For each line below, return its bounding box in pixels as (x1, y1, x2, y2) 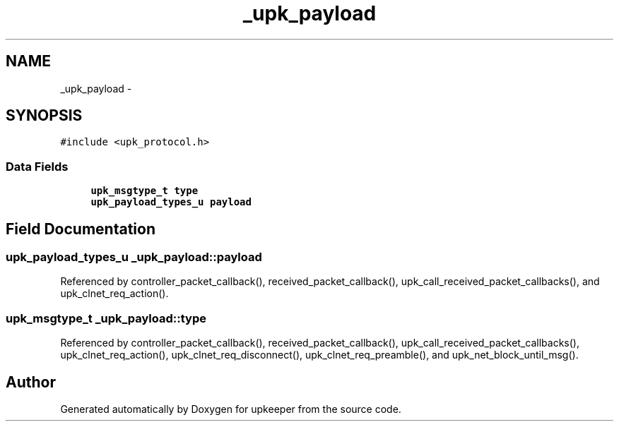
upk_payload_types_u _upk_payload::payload (6, 250, 262, 265)
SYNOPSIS (6, 107, 83, 125)
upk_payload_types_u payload (90, 196, 252, 208)
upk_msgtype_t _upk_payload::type (6, 311, 206, 325)
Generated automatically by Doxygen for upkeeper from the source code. (60, 403, 401, 415)
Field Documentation (6, 219, 155, 238)
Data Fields (6, 159, 69, 174)
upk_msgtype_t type (90, 185, 199, 197)
